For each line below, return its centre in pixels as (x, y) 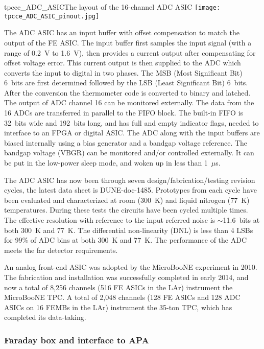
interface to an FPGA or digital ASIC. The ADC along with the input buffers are (132, 133)
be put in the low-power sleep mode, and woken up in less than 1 (106, 163)
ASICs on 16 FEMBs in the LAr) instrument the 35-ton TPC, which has (118, 307)
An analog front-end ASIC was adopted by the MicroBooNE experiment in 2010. (131, 267)
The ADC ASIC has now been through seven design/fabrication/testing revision (130, 180)
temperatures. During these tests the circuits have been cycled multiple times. (126, 210)
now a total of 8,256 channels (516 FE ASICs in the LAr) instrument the (118, 287)
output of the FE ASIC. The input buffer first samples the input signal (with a (128, 42)
